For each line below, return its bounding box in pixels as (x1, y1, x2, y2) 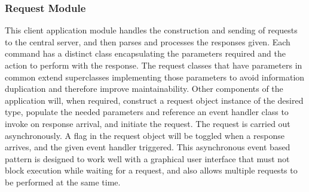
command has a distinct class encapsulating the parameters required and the (5, 47, 286, 60)
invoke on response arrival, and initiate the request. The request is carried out (5, 117, 290, 129)
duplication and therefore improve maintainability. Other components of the (5, 82, 283, 95)
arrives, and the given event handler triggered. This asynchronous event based (5, 141, 290, 153)
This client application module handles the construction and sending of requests (5, 24, 298, 36)
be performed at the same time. (5, 175, 121, 188)
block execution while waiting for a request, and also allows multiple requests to (5, 164, 298, 176)
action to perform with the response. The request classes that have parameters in (5, 59, 302, 71)
